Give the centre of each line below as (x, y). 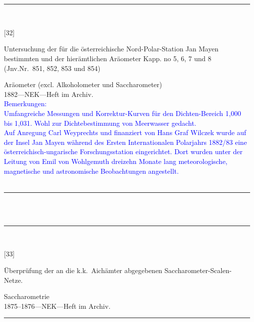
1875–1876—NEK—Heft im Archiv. (57, 306)
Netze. (13, 280)
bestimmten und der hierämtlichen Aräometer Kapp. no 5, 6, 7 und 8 (108, 58)
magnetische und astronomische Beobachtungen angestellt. (91, 171)
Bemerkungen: (25, 103)
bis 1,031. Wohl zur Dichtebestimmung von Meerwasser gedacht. (100, 123)
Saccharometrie (27, 296)
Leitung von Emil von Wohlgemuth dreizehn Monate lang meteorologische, (116, 161)
